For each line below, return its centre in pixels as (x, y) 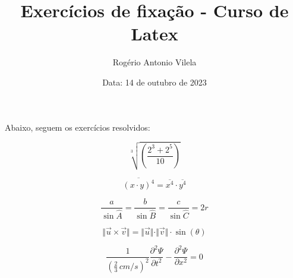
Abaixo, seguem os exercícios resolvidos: (78, 127)
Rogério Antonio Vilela (155, 62)
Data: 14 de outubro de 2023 (155, 82)
